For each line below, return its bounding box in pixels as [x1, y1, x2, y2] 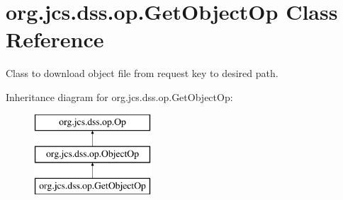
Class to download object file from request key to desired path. [6, 66, 279, 81]
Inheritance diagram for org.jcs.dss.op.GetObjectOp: [6, 89, 233, 104]
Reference [6, 25, 104, 54]
